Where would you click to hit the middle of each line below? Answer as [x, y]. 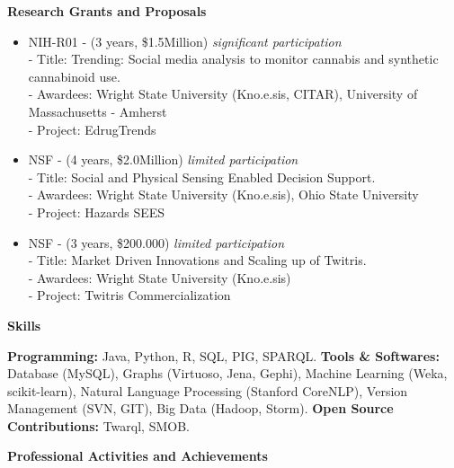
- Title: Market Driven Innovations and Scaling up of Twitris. [197, 260]
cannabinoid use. [74, 76]
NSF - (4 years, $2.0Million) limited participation [163, 159]
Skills [24, 325]
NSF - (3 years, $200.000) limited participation [156, 242]
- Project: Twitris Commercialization [129, 295]
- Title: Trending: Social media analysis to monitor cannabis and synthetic [233, 59]
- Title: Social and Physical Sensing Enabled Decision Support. [202, 177]
